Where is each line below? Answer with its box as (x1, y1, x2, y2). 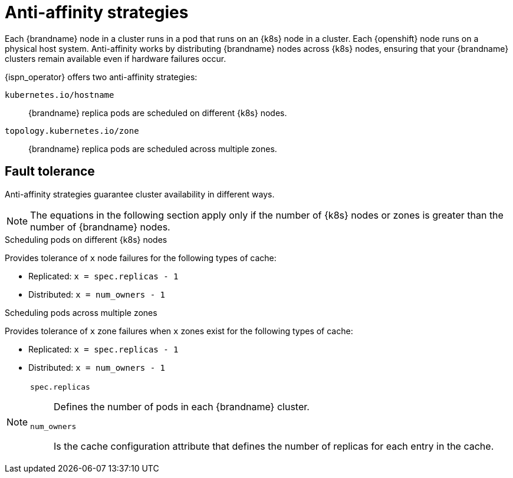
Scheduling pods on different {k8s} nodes (5, 234, 167, 245)
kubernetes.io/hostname (5, 90, 114, 100)
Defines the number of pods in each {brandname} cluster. (54, 400, 310, 413)
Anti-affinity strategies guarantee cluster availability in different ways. (5, 189, 275, 199)
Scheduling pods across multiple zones (5, 307, 157, 318)
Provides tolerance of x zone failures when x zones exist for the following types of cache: (5, 325, 353, 336)
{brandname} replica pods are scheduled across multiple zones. (28, 143, 277, 154)
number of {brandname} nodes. (30, 220, 170, 233)
